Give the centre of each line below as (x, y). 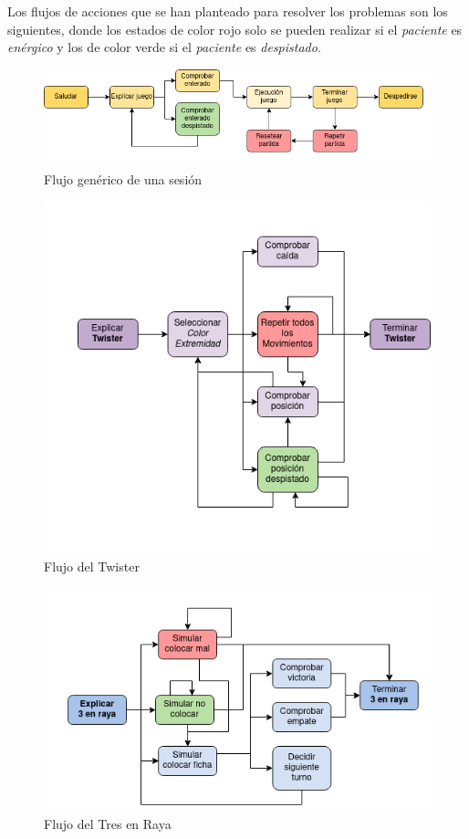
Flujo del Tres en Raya (108, 823)
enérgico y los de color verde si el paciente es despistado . (164, 47)
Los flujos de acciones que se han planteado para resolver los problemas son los (228, 11)
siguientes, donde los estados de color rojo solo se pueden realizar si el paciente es (235, 29)
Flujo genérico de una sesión (123, 178)
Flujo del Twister (92, 566)
